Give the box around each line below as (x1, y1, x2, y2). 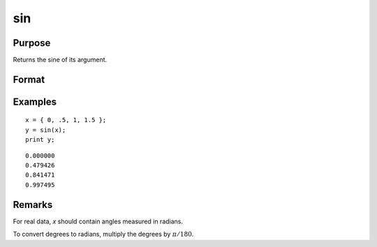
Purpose (13, 37, 51, 49)
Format (13, 73, 45, 85)
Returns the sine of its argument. (13, 56, 108, 64)
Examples (13, 96, 57, 107)
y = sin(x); (25, 126, 66, 134)
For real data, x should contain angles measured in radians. (13, 217, 184, 225)
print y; (25, 136, 55, 144)
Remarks (13, 199, 53, 211)
